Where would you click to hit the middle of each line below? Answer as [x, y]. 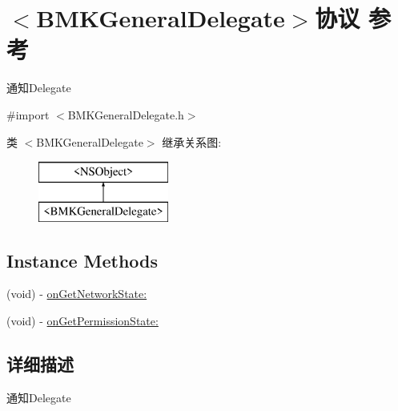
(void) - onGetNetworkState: [77, 294]
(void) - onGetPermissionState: [82, 321]
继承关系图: [192, 141]
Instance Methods [82, 260]
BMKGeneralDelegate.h [126, 114]
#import [28, 114]
